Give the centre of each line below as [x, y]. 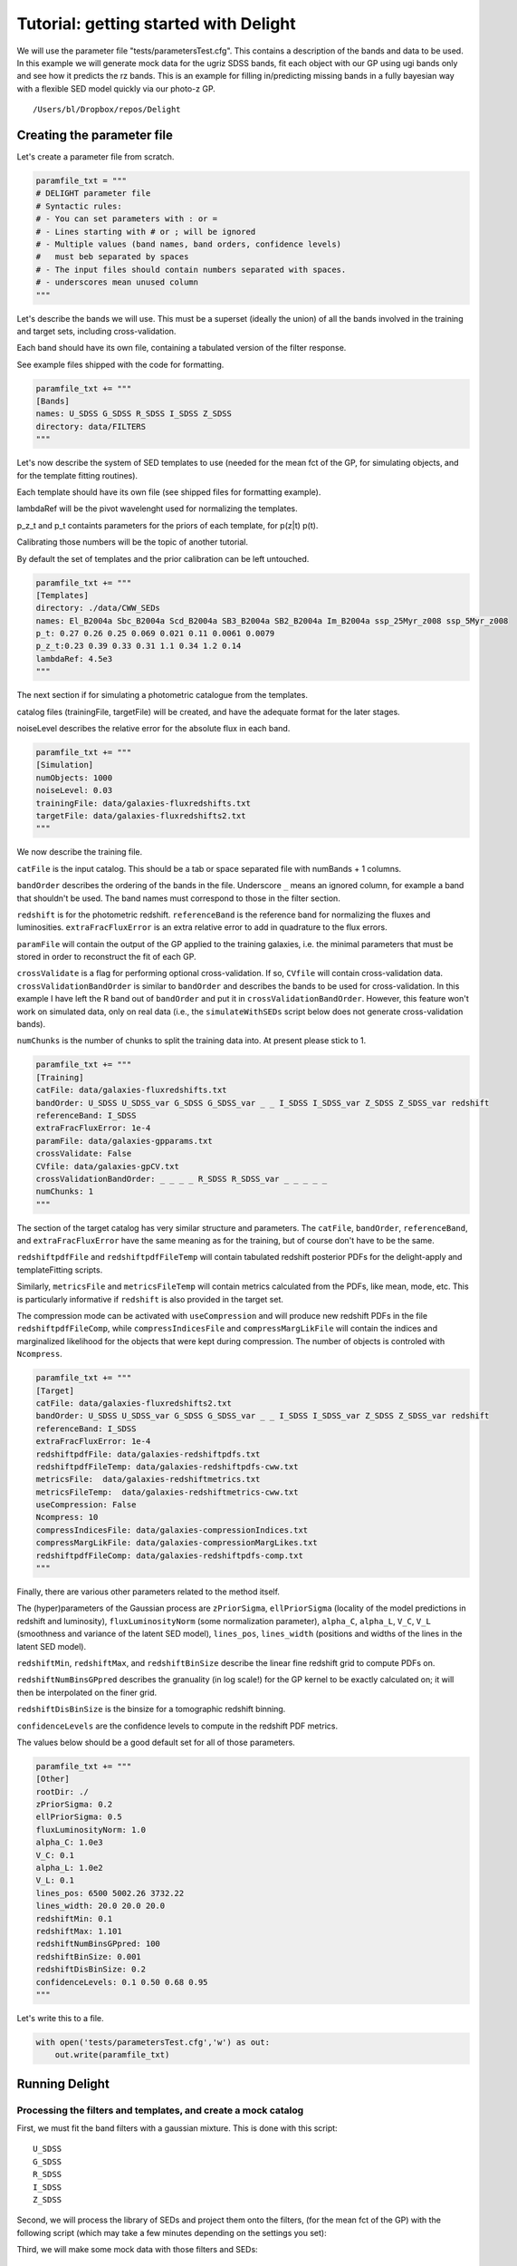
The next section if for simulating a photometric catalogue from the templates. [162, 695]
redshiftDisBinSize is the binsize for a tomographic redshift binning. [151, 1709]
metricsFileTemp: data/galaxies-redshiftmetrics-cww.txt [167, 1492]
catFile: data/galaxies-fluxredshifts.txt [131, 1090]
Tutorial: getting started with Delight [156, 24]
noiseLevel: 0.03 [74, 790]
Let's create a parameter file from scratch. [96, 157]
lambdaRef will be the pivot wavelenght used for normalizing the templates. [157, 508]
